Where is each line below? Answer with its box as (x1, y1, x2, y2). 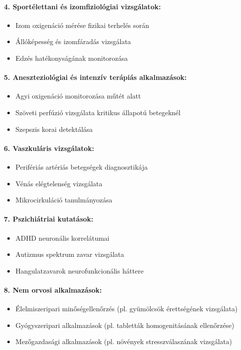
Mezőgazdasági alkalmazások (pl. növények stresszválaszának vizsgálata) (15, 336, 232, 347)
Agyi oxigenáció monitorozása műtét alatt (15, 91, 141, 101)
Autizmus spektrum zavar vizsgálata (15, 249, 124, 259)
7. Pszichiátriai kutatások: (4, 214, 93, 224)
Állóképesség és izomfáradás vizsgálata (15, 36, 131, 47)
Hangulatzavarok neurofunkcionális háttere (15, 265, 144, 275)
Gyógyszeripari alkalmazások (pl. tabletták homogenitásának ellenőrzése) (15, 320, 235, 330)
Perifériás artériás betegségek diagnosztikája (15, 161, 148, 172)
